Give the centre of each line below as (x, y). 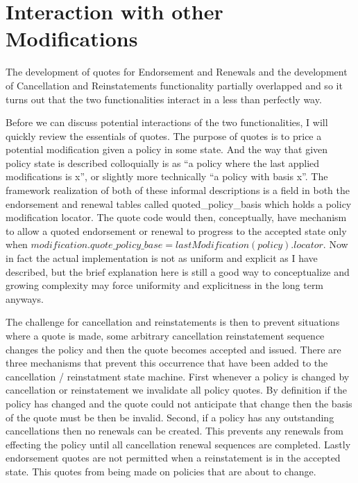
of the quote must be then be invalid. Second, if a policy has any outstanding (170, 417)
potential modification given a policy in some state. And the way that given (167, 149)
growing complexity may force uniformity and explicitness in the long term (165, 285)
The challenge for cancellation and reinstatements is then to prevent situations (173, 322)
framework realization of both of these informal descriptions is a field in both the (178, 190)
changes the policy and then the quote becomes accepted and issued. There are (173, 349)
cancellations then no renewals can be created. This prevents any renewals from (175, 431)
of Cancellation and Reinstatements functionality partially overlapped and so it (174, 85)
